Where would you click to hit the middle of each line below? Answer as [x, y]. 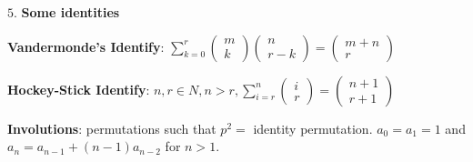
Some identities [70, 12]
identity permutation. [313, 128]
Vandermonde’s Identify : [86, 46]
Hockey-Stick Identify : [79, 89]
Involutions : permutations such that [112, 128]
